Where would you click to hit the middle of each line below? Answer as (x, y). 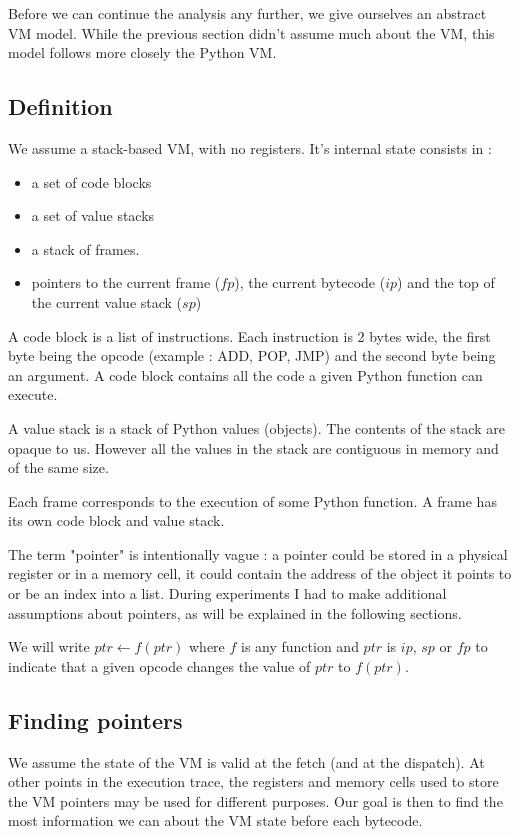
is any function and (300, 646)
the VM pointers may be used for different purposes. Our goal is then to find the (255, 800)
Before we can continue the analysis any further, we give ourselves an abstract (247, 13)
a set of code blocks (91, 181)
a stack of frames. (85, 248)
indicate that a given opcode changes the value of (159, 665)
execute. (33, 394)
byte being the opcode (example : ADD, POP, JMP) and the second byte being (252, 355)
